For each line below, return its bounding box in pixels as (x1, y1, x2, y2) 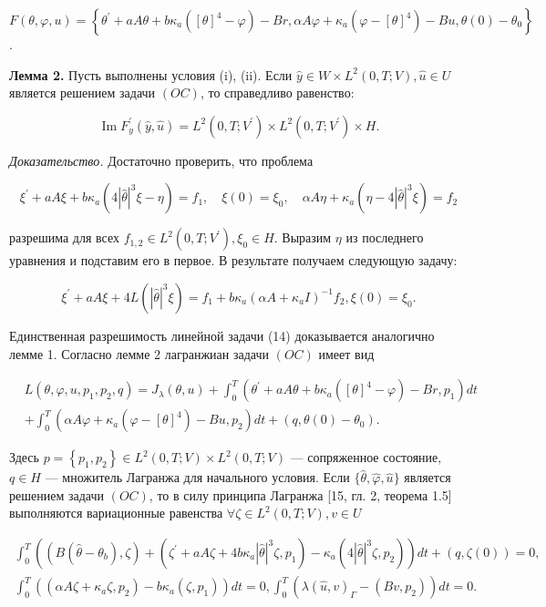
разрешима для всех (9, 228, 120, 247)
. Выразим (273, 228, 332, 247)
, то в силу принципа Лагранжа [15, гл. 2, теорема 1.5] (149, 485, 452, 504)
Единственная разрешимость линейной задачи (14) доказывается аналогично (9, 325, 435, 345)
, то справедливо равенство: (200, 83, 355, 102)
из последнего (345, 228, 424, 247)
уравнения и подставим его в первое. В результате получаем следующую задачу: (9, 251, 458, 270)
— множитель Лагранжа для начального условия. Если (45, 468, 350, 487)
